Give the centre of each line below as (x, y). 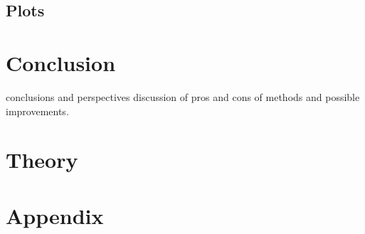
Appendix (55, 215)
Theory (42, 160)
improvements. (37, 111)
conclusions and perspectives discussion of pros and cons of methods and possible (183, 96)
